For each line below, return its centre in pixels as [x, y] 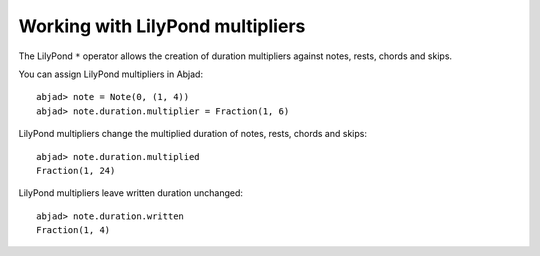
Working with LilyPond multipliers [162, 26]
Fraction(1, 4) [73, 230]
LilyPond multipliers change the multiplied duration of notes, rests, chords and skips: [192, 134]
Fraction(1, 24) [76, 170]
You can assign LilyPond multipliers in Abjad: [111, 74]
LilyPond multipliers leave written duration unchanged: [131, 193]
